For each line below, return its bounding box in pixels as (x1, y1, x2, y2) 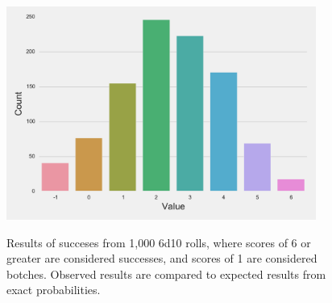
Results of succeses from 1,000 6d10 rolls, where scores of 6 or (6, 234, 311, 250)
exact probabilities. (6, 281, 101, 298)
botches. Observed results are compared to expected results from (6, 265, 326, 282)
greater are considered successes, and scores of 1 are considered (6, 250, 317, 267)
